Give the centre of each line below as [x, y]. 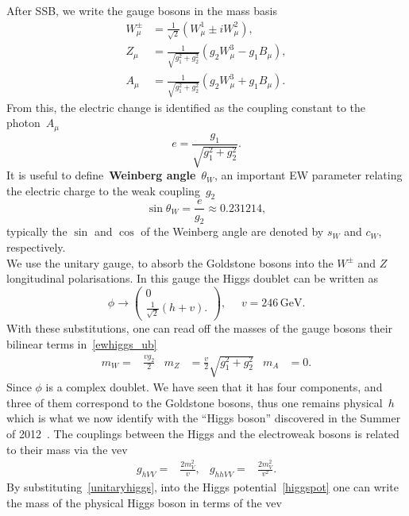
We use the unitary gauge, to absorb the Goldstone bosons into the [170, 262]
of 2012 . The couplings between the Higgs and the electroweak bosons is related [203, 434]
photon [23, 123]
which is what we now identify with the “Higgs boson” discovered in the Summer [204, 418]
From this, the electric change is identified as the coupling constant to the [186, 107]
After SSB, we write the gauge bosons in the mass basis [142, 10]
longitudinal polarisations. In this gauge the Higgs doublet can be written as [192, 278]
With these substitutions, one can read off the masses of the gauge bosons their [200, 328]
